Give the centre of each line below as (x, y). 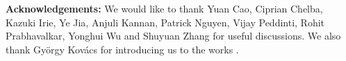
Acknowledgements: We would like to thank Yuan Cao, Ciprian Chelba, (164, 8)
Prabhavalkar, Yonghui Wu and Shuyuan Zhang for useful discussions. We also (173, 36)
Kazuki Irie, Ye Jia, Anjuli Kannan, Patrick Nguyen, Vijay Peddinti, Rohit (165, 22)
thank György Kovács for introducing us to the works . (122, 49)
